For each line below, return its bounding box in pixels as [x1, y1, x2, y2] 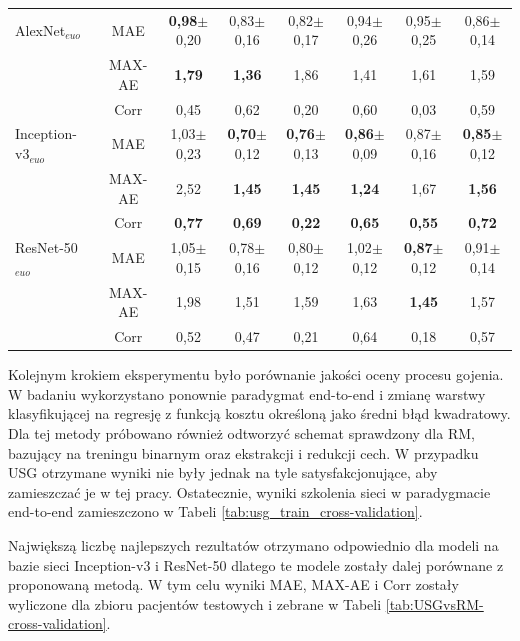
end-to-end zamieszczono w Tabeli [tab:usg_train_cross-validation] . [8, 501, 423, 522]
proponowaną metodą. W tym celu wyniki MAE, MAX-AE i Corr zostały [8, 574, 459, 595]
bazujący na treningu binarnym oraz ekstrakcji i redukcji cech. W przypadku [8, 442, 479, 463]
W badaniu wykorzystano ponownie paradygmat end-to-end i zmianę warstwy [8, 383, 486, 404]
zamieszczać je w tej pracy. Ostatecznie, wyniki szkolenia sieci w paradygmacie [8, 481, 491, 502]
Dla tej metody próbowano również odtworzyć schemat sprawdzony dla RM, [8, 422, 475, 443]
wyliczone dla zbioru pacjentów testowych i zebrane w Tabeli [8, 593, 382, 614]
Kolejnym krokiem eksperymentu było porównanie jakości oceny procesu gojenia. [8, 364, 504, 385]
